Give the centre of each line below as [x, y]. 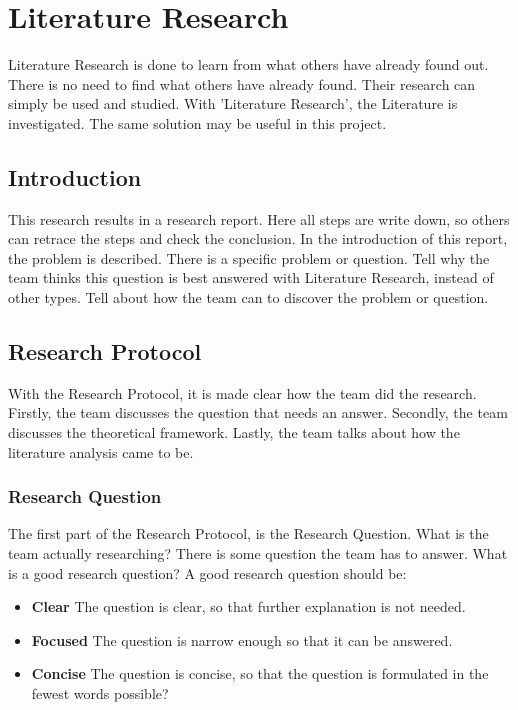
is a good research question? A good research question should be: [207, 572]
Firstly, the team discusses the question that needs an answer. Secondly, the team [258, 412]
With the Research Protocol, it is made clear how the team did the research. [242, 392]
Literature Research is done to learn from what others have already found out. [248, 64]
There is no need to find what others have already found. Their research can [242, 83]
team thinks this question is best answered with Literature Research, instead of [251, 277]
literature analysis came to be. [101, 451]
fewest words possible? [100, 693]
